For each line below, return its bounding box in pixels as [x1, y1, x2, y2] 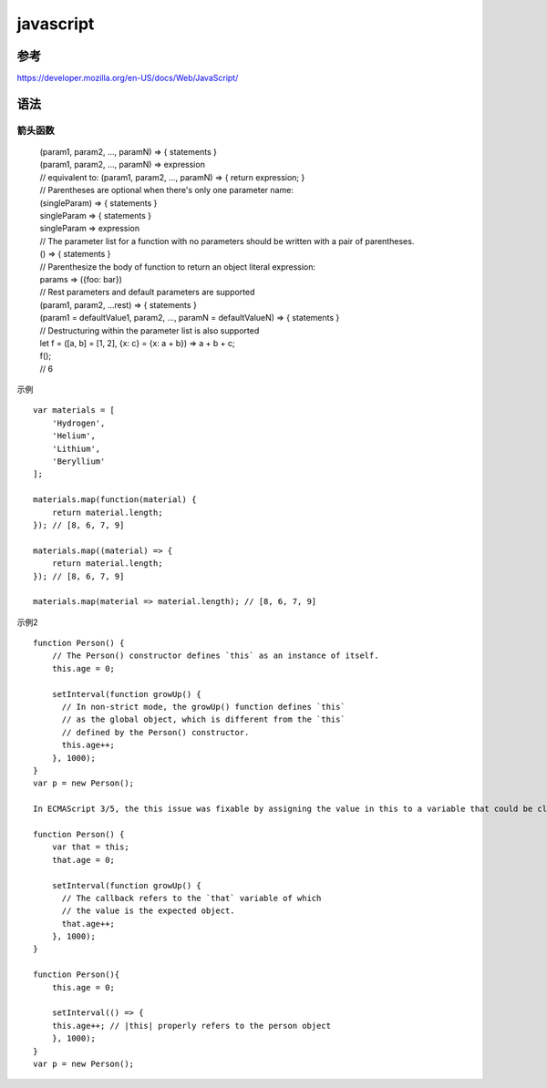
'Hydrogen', [51, 417, 106, 428]
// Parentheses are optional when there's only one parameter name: [39, 185, 294, 196]
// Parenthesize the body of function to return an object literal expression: [39, 261, 316, 272]
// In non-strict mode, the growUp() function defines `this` [61, 702, 346, 713]
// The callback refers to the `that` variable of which [61, 893, 322, 903]
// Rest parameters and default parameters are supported [39, 287, 255, 298]
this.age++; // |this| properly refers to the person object [51, 1021, 332, 1031]
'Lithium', [51, 443, 101, 454]
